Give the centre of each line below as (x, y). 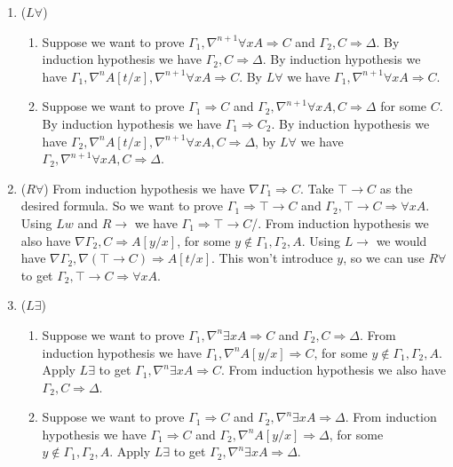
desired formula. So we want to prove (122, 206)
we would (401, 240)
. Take (317, 188)
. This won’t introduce (272, 258)
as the (396, 188)
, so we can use (384, 258)
